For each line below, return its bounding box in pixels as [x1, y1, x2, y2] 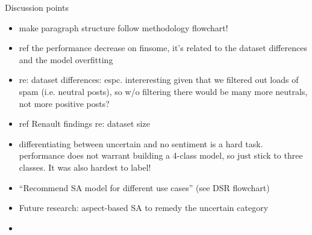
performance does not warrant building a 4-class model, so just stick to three [19, 149, 303, 162]
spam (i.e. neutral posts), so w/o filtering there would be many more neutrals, [19, 85, 308, 97]
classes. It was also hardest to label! [19, 160, 151, 173]
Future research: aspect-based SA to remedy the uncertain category [19, 201, 269, 214]
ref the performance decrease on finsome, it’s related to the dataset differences [19, 41, 307, 54]
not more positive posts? [19, 97, 110, 109]
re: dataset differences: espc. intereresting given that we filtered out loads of [19, 73, 299, 86]
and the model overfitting [19, 53, 113, 66]
